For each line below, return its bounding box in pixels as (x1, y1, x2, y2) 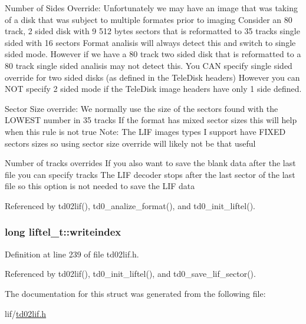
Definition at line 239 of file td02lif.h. (5, 247, 139, 260)
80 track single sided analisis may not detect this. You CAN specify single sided (5, 59, 292, 71)
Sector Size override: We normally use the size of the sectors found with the (5, 102, 278, 114)
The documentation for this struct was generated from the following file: (5, 287, 266, 299)
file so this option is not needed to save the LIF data (5, 180, 195, 192)
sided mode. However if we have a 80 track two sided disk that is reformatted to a (5, 48, 301, 60)
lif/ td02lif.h (5, 307, 47, 319)
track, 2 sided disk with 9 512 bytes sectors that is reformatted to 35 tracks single (5, 25, 300, 37)
